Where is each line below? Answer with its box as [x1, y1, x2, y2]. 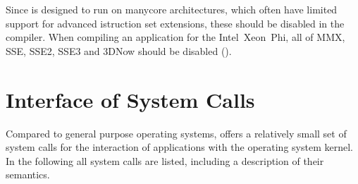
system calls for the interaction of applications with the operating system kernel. [6, 140, 353, 154]
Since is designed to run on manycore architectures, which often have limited [6, 2, 338, 16]
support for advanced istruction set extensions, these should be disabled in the [6, 16, 345, 30]
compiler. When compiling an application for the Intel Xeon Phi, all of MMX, [6, 30, 345, 44]
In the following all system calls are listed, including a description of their [6, 153, 324, 168]
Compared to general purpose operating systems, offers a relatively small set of [6, 125, 347, 140]
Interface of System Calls [6, 85, 255, 114]
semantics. [6, 167, 50, 182]
